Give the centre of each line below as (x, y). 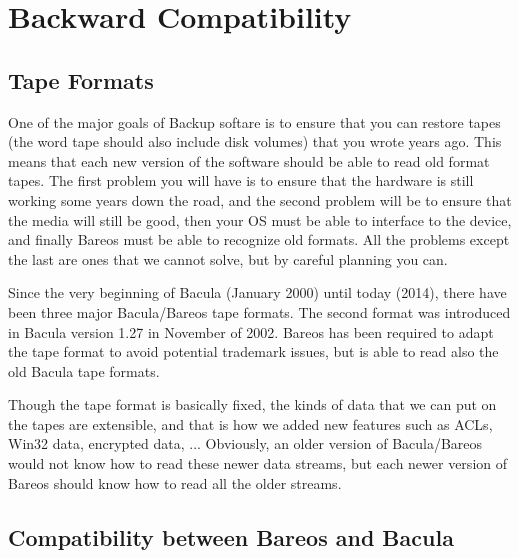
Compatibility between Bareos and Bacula (231, 536)
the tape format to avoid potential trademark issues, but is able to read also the (253, 351)
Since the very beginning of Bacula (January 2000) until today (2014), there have (257, 292)
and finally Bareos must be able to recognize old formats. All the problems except (259, 239)
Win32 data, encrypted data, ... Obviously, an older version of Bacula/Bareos (245, 443)
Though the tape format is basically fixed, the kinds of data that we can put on (252, 404)
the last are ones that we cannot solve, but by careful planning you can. (228, 258)
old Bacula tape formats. (84, 370)
